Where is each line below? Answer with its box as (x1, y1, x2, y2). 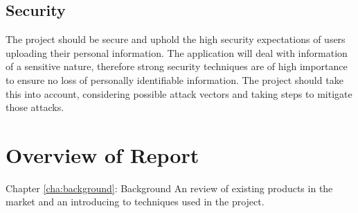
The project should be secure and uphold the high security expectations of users (6, 32, 346, 46)
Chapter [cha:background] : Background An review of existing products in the (6, 180, 333, 195)
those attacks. (6, 100, 64, 114)
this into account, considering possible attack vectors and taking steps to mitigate (6, 86, 352, 101)
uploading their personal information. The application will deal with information (6, 45, 348, 60)
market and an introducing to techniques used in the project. (6, 194, 265, 209)
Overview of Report (6, 140, 199, 169)
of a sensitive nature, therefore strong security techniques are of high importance (6, 59, 348, 74)
